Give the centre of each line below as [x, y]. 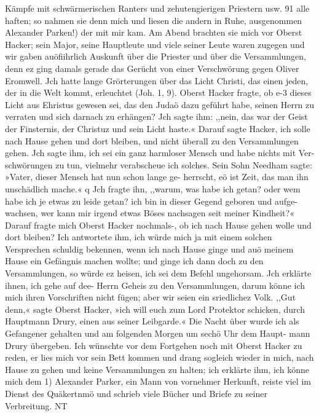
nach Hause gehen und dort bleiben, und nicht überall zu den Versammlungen [152, 140]
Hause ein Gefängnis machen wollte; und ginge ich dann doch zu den [134, 261]
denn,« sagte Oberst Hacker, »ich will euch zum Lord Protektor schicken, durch [155, 309]
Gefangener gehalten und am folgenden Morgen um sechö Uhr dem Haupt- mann [158, 333]
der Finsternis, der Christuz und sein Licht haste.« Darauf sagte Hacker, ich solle [158, 128]
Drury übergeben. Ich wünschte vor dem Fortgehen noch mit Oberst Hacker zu [154, 345]
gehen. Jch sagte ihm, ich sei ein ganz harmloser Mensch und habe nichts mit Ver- [160, 153]
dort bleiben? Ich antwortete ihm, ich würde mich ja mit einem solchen [139, 237]
